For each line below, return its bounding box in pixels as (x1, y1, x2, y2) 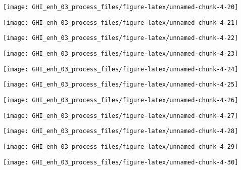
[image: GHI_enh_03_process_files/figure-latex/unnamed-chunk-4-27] (3, 112, 238, 119)
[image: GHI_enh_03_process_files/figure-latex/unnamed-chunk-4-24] (3, 65, 238, 73)
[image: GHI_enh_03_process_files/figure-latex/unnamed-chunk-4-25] (3, 81, 238, 89)
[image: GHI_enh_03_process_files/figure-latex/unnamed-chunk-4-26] (3, 96, 238, 104)
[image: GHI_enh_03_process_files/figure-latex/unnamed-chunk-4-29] (3, 143, 238, 150)
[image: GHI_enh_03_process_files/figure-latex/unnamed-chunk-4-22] (3, 34, 238, 42)
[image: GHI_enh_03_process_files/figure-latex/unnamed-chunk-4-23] (3, 50, 238, 57)
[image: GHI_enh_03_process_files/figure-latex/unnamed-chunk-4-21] (3, 19, 238, 26)
